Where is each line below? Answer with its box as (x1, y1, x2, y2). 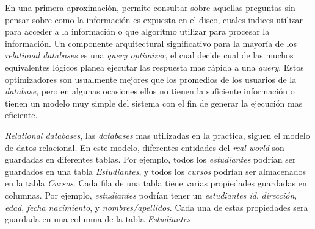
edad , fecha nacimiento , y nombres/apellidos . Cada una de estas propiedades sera (5, 200, 308, 213)
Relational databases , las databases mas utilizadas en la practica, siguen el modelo (5, 129, 310, 141)
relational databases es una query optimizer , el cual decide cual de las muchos (5, 49, 294, 62)
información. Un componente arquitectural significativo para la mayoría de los (5, 37, 297, 49)
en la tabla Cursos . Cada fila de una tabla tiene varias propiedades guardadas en (5, 177, 307, 189)
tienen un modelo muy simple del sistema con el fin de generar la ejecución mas (5, 96, 303, 109)
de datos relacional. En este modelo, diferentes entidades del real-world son (5, 141, 284, 153)
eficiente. (5, 108, 38, 121)
